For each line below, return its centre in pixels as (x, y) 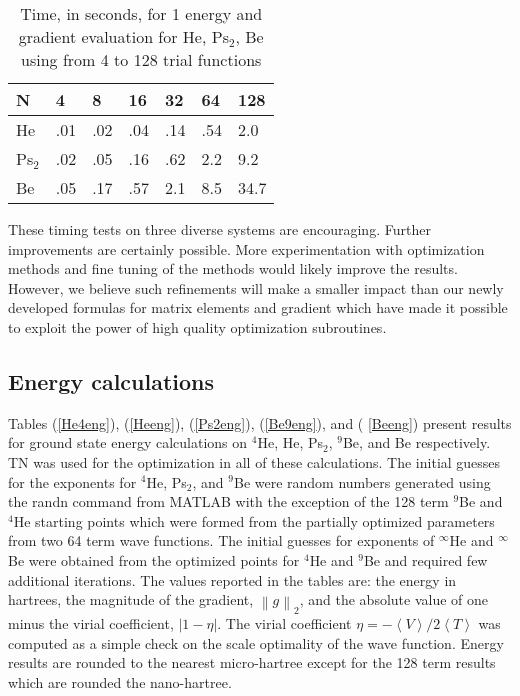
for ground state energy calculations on (128, 442)
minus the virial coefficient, (91, 623)
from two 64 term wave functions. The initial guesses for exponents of (221, 540)
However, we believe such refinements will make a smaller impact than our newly (256, 287)
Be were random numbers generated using (362, 481)
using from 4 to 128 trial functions (141, 59)
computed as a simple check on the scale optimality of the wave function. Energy (256, 642)
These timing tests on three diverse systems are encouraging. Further (219, 229)
